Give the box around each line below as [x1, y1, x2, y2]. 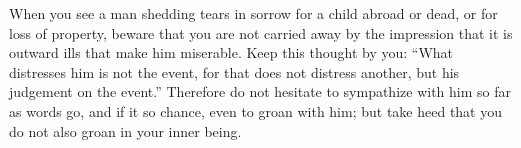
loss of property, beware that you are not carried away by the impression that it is [9, 22, 513, 43]
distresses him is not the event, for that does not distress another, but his [9, 61, 460, 82]
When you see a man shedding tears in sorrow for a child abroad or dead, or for [9, 3, 498, 23]
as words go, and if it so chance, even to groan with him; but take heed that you [9, 100, 503, 121]
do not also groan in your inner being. [9, 120, 242, 141]
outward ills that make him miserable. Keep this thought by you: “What [9, 42, 454, 63]
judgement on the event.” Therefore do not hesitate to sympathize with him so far [9, 81, 511, 102]
